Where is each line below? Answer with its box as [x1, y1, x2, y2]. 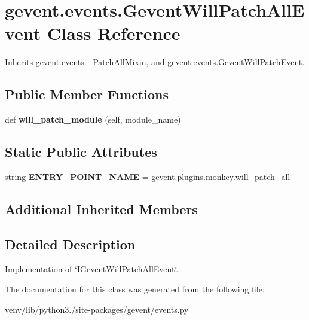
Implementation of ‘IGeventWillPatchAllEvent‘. [5, 263, 179, 275]
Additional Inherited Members [5, 199, 198, 218]
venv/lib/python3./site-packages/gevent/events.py [5, 303, 189, 315]
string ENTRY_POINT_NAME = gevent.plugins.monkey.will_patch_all [5, 170, 290, 182]
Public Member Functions [5, 85, 169, 103]
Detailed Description [5, 234, 136, 253]
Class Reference [47, 21, 180, 45]
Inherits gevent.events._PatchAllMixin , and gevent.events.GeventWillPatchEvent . [5, 56, 305, 68]
